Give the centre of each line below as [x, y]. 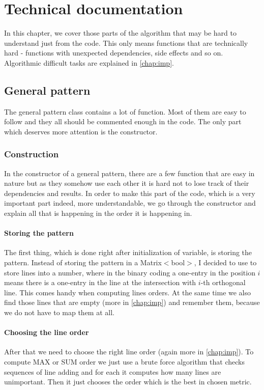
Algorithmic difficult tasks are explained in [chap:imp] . [89, 62]
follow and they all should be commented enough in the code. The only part [123, 121]
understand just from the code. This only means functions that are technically [126, 43]
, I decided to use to [225, 262]
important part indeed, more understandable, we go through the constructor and [130, 203]
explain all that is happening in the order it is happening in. [98, 213]
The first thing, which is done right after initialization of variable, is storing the [128, 252]
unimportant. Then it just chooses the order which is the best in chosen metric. [128, 382]
